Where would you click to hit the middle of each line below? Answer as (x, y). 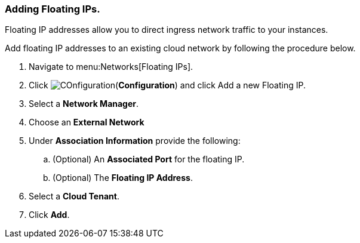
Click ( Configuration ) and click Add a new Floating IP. (167, 85)
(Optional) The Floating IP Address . (123, 178)
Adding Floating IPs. (53, 9)
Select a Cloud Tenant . (74, 196)
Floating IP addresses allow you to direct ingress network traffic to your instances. (167, 30)
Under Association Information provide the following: (135, 141)
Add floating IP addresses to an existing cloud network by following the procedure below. (180, 48)
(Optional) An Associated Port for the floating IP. (149, 159)
